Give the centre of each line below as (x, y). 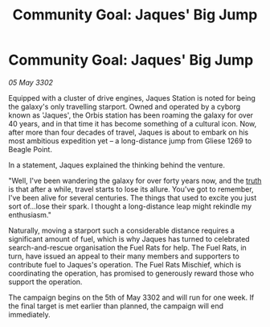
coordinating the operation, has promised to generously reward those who (131, 273)
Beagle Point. (30, 149)
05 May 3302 (31, 82)
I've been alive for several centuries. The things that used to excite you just (133, 197)
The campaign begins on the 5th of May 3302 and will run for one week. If (131, 297)
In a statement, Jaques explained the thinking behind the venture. (117, 165)
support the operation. (45, 281)
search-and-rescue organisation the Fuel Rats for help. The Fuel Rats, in (127, 247)
